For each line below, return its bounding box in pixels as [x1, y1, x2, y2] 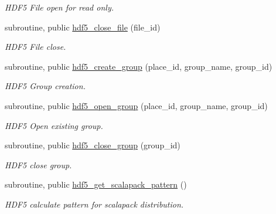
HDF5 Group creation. [5, 80, 86, 92]
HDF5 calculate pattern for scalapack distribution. [5, 198, 184, 210]
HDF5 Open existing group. [5, 119, 103, 131]
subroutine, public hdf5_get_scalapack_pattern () [5, 178, 187, 191]
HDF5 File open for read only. [5, 1, 114, 13]
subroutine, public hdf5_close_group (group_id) [5, 139, 180, 151]
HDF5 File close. [5, 40, 66, 53]
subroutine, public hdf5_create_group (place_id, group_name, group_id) [5, 60, 272, 72]
